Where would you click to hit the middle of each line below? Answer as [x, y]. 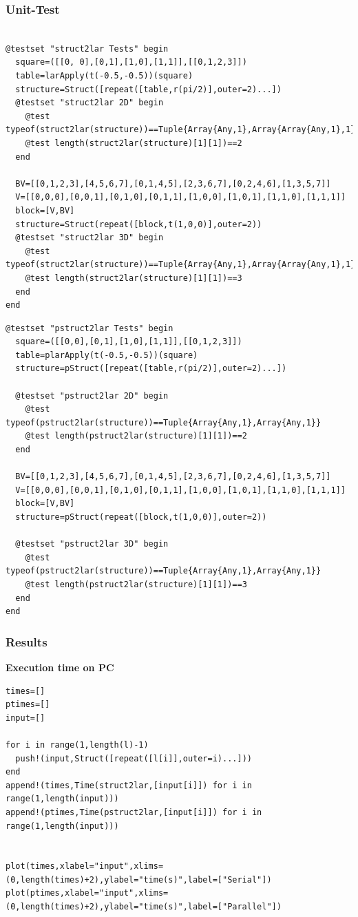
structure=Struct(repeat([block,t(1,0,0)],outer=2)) [139, 224]
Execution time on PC [60, 667]
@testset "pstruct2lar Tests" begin [89, 328]
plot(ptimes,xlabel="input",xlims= [87, 893]
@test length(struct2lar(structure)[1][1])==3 [134, 278]
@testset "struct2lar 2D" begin [89, 103]
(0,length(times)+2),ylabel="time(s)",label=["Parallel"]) [144, 907]
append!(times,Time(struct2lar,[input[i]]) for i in [129, 785]
